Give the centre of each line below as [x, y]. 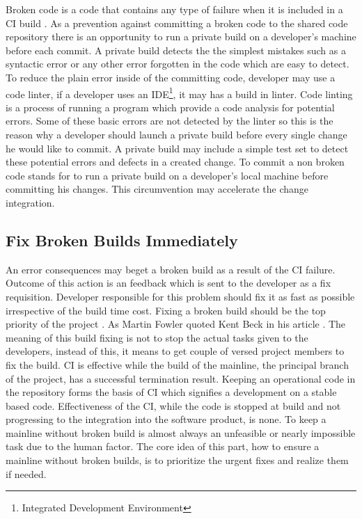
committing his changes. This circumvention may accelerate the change [157, 189]
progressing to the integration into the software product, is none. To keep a [166, 419]
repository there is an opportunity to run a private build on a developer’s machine [181, 37]
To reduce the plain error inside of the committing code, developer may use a [171, 77]
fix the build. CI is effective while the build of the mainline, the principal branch [177, 364]
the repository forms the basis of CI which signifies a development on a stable [171, 392]
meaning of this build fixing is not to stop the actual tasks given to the [157, 337]
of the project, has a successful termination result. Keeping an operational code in [181, 378]
